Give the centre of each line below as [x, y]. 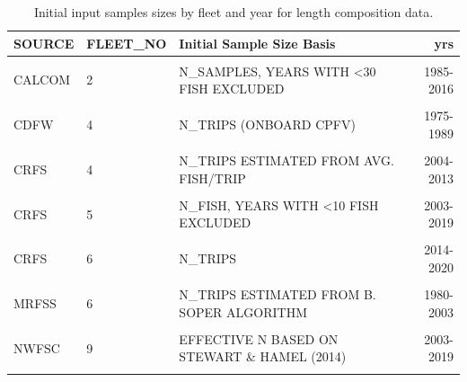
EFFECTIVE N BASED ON [259, 338]
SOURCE [44, 43]
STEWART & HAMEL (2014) [263, 356]
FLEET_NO [127, 43]
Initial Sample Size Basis [257, 43]
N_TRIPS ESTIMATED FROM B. [278, 294]
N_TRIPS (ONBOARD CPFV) [267, 124]
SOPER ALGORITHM [243, 311]
